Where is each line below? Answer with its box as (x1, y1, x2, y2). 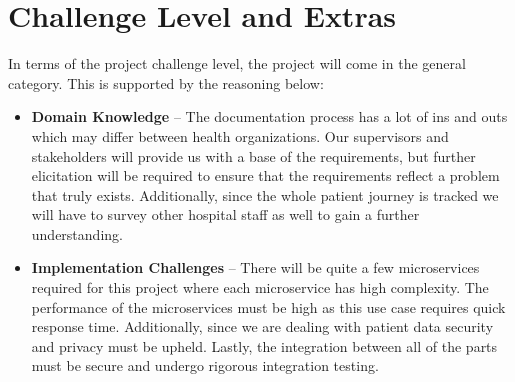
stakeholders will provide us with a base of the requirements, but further (31, 145, 476, 166)
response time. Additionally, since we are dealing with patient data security (31, 316, 494, 337)
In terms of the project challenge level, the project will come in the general (8, 53, 466, 74)
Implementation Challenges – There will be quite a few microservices (31, 257, 480, 278)
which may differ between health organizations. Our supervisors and (31, 125, 449, 146)
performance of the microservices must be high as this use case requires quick (31, 296, 506, 317)
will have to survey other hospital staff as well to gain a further (31, 204, 420, 225)
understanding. (31, 223, 123, 244)
